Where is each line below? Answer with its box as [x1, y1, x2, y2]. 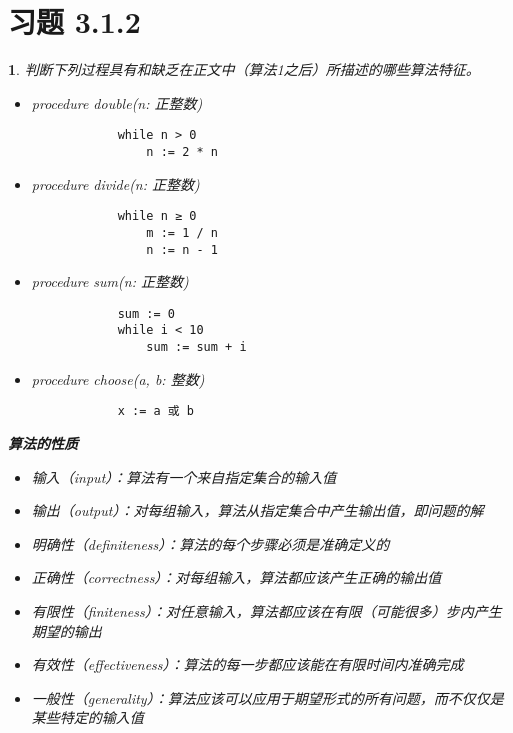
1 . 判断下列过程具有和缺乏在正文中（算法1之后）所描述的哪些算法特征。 [8, 59, 480, 80]
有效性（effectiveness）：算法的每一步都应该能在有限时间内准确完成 [31, 654, 464, 675]
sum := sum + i [146, 340, 247, 355]
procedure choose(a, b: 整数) [31, 368, 205, 389]
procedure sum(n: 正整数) [31, 271, 189, 292]
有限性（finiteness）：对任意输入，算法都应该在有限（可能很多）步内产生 [31, 600, 502, 621]
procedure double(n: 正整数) [31, 92, 203, 113]
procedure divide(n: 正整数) [31, 173, 200, 194]
